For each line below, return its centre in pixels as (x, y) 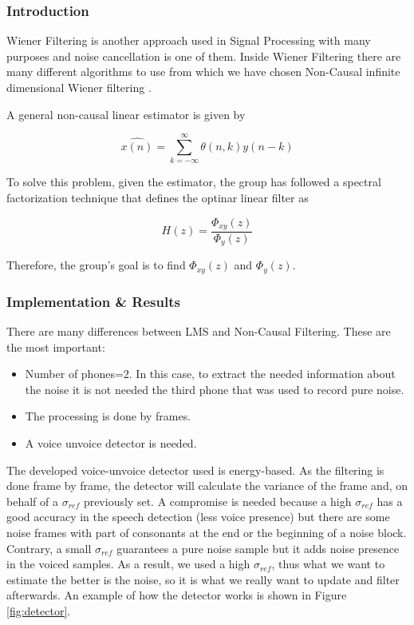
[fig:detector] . (39, 611)
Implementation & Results (93, 301)
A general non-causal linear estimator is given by (126, 114)
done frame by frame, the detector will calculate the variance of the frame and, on (207, 486)
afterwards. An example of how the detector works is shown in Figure (177, 595)
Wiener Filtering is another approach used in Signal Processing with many (189, 40)
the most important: (56, 346)
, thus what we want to (328, 564)
